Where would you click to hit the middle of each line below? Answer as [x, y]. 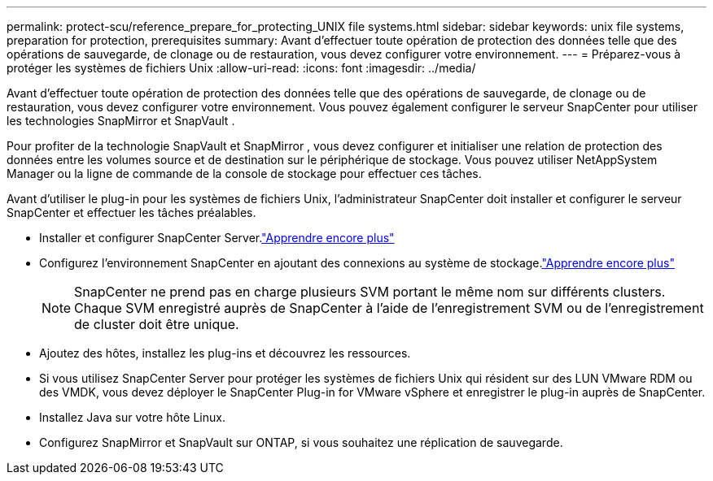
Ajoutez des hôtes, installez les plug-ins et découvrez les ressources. [225, 353]
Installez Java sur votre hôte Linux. [132, 417]
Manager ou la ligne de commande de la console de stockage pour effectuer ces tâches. [244, 173]
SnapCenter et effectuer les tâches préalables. [131, 212]
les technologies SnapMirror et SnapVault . [121, 121]
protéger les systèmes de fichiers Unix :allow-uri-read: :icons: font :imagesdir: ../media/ [241, 68]
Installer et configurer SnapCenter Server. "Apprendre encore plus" [217, 238]
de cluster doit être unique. [157, 324]
